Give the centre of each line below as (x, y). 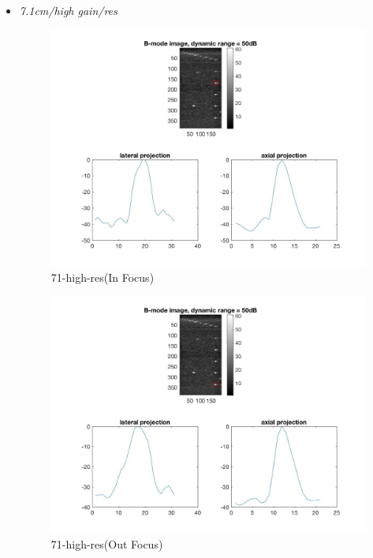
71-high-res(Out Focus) (107, 543)
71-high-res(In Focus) (103, 277)
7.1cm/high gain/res (68, 10)
